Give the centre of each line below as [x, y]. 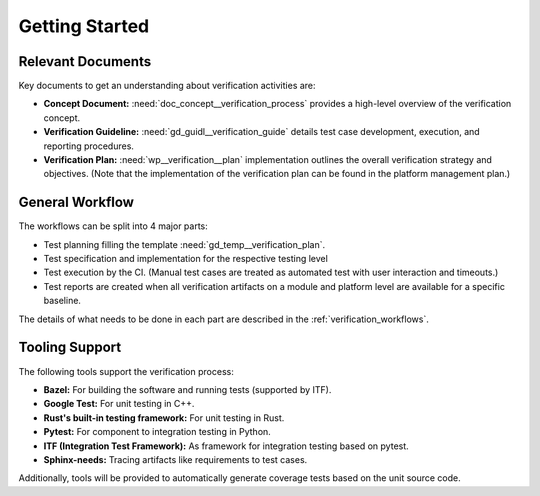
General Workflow [76, 202]
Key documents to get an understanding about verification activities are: [167, 86]
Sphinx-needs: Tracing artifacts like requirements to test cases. [175, 459]
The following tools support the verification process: [126, 371]
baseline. [62, 301]
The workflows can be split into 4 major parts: [113, 226]
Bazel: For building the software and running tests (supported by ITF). [187, 389]
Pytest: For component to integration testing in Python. [157, 432]
